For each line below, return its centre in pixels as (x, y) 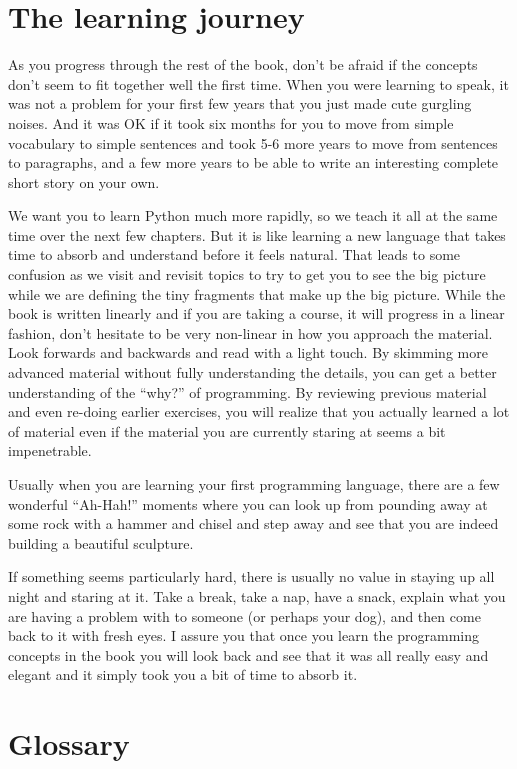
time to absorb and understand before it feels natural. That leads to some (234, 254)
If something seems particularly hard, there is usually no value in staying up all (251, 576)
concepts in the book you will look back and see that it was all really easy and (248, 654)
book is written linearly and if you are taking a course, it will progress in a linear (256, 313)
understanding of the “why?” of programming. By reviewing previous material (247, 391)
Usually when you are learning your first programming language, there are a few (254, 484)
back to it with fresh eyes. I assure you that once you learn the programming (244, 635)
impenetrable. (50, 450)
